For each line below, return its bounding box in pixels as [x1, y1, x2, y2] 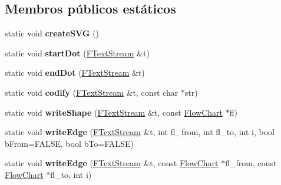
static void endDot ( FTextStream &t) [5, 66, 145, 79]
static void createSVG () [5, 27, 100, 39]
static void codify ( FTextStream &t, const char [5, 86, 178, 98]
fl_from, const [225, 157, 277, 169]
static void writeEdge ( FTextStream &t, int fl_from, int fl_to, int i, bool [5, 126, 275, 138]
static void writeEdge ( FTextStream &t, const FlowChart [5, 157, 219, 169]
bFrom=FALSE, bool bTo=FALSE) [5, 137, 134, 149]
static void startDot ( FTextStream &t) [5, 46, 150, 59]
